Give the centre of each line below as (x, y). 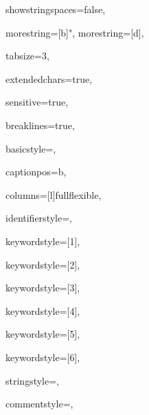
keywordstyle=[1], (43, 241)
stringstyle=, (32, 380)
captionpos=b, (36, 172)
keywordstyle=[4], (43, 310)
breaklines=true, (40, 125)
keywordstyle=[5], (43, 334)
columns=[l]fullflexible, (54, 194)
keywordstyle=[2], (43, 264)
